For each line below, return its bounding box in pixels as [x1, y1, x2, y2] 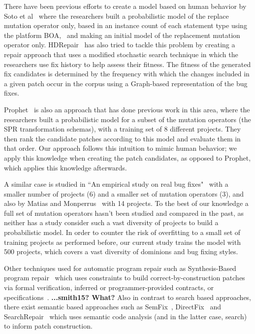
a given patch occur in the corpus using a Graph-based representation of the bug [4, 78, 248, 88]
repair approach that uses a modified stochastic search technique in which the [4, 49, 238, 59]
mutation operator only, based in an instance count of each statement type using [4, 20, 247, 31]
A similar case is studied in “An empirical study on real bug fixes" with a [4, 179, 228, 189]
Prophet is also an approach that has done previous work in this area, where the [4, 104, 250, 114]
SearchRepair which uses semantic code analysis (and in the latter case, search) [4, 311, 247, 321]
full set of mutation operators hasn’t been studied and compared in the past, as [4, 207, 244, 218]
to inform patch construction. [4, 321, 93, 331]
